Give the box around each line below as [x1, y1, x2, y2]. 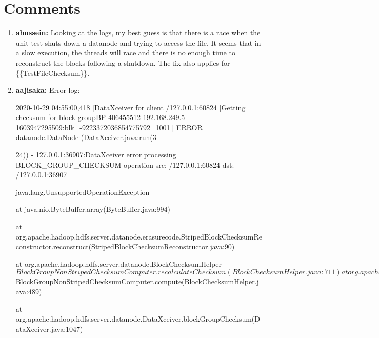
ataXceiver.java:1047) [15, 323, 83, 334]
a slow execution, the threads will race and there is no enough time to [15, 47, 235, 58]
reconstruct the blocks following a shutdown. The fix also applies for [15, 57, 230, 68]
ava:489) [15, 286, 42, 296]
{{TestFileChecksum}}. [15, 67, 90, 78]
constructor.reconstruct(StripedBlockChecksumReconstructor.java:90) [15, 241, 235, 252]
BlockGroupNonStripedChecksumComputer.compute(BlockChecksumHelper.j [15, 276, 259, 287]
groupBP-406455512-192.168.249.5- [77, 112, 188, 123]
